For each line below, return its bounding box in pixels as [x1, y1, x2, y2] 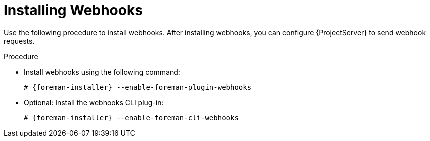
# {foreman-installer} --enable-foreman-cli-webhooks [24, 113, 239, 122]
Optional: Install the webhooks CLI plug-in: [24, 98, 164, 107]
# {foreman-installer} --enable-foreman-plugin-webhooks [24, 83, 252, 91]
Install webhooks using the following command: [24, 67, 180, 76]
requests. [4, 36, 35, 45]
